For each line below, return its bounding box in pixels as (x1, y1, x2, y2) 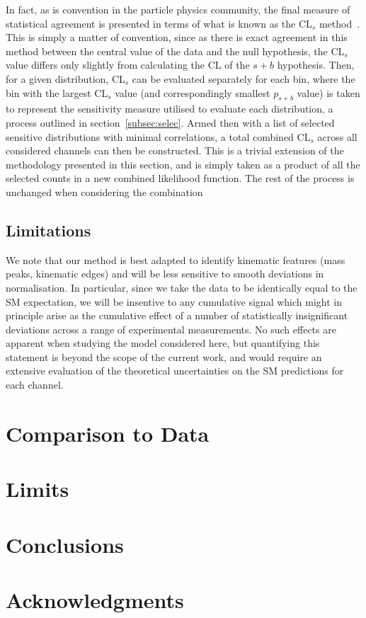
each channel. (6, 377, 64, 392)
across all (317, 129, 358, 144)
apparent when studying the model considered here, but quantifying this (6, 336, 320, 350)
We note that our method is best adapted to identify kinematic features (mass (6, 252, 345, 267)
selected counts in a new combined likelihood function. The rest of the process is (6, 171, 355, 185)
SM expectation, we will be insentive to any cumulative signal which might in (6, 294, 342, 309)
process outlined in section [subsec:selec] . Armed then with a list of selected (6, 115, 335, 130)
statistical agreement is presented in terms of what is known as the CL (6, 16, 312, 30)
